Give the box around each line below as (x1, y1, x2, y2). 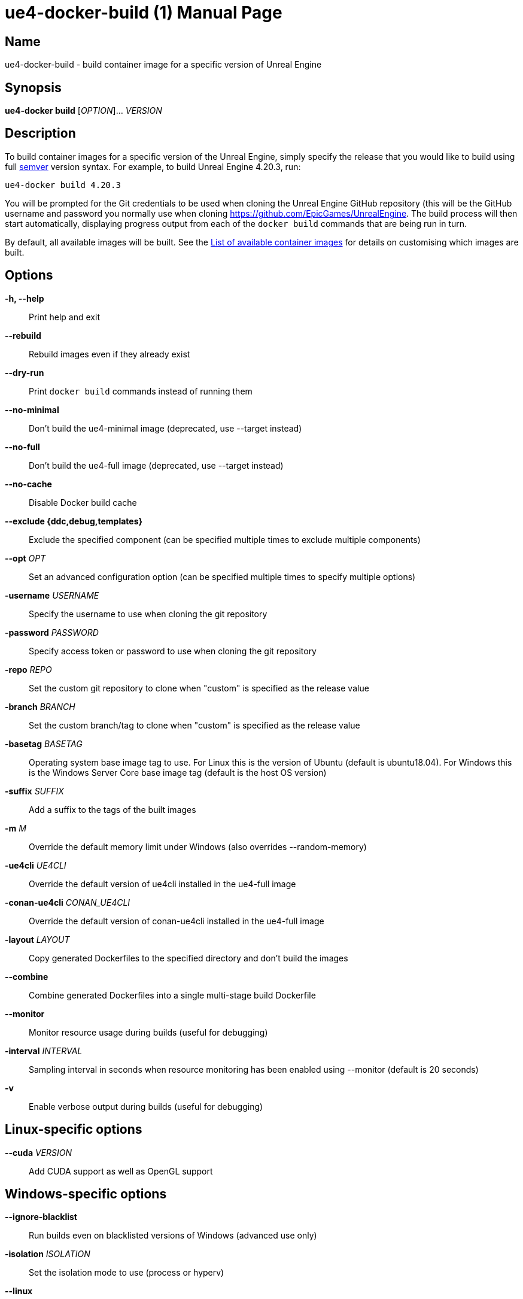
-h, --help (5, 293, 44, 303)
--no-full (5, 441, 40, 452)
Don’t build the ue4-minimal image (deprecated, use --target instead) (29, 423, 302, 433)
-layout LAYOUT (5, 934, 70, 945)
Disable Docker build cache (29, 497, 137, 508)
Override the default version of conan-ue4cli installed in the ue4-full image (29, 915, 324, 926)
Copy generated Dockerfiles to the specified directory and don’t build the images (29, 952, 348, 963)
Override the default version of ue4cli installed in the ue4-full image (29, 878, 296, 889)
